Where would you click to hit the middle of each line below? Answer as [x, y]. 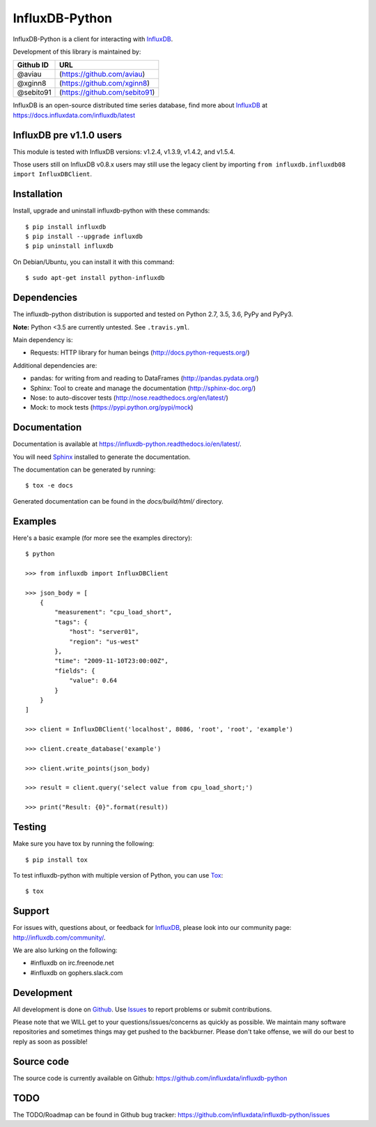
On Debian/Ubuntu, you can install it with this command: [94, 262]
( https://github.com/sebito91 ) [107, 93]
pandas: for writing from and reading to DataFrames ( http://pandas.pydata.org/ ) [144, 378]
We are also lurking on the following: [65, 950]
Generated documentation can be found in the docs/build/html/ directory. [118, 501]
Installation [38, 194]
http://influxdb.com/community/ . [59, 938]
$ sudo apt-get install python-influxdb [95, 278]
